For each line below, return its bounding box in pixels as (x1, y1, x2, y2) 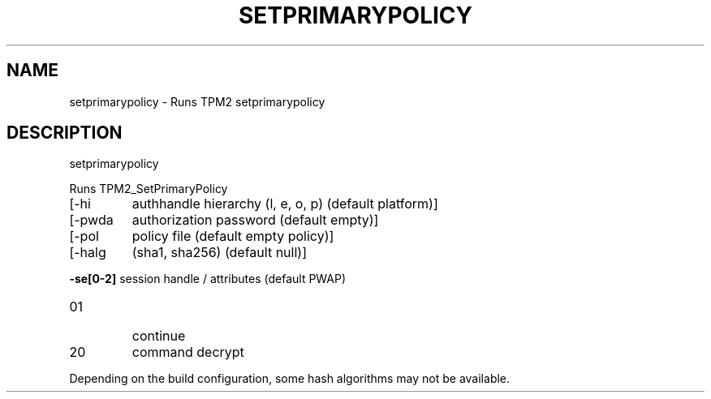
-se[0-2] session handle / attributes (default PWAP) (69, 272, 347, 286)
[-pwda (69, 212, 114, 229)
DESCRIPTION (6, 122, 123, 144)
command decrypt (131, 344, 244, 361)
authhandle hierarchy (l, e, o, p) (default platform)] (131, 195, 438, 212)
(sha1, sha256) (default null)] (131, 244, 307, 261)
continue (131, 328, 186, 345)
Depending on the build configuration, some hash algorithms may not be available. (69, 371, 511, 386)
